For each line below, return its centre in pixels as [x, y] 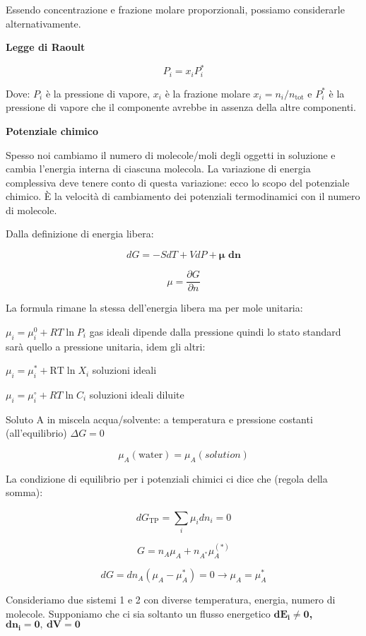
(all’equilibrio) [36, 433]
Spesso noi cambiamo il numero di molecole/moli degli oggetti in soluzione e [171, 154]
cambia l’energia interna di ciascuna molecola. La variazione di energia [158, 169]
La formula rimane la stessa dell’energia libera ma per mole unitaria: [154, 308]
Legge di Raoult [46, 47]
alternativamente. [43, 23]
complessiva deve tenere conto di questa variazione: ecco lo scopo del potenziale [178, 182]
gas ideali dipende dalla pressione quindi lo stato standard [215, 331]
